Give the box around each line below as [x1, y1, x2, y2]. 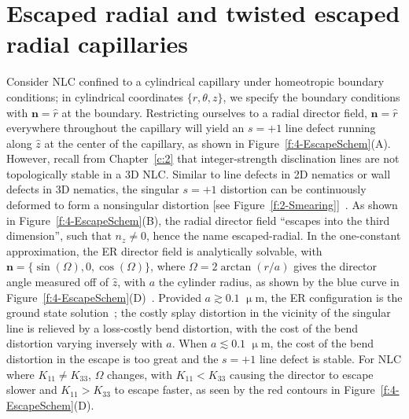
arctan [220, 262, 252, 274]
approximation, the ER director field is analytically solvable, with [6, 242, 322, 259]
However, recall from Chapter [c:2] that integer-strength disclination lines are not [6, 150, 400, 167]
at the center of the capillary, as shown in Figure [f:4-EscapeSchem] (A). [44, 134, 391, 151]
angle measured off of [6, 274, 109, 290]
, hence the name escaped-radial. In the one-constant [146, 227, 401, 244]
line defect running [285, 119, 376, 136]
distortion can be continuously [220, 181, 367, 197]
